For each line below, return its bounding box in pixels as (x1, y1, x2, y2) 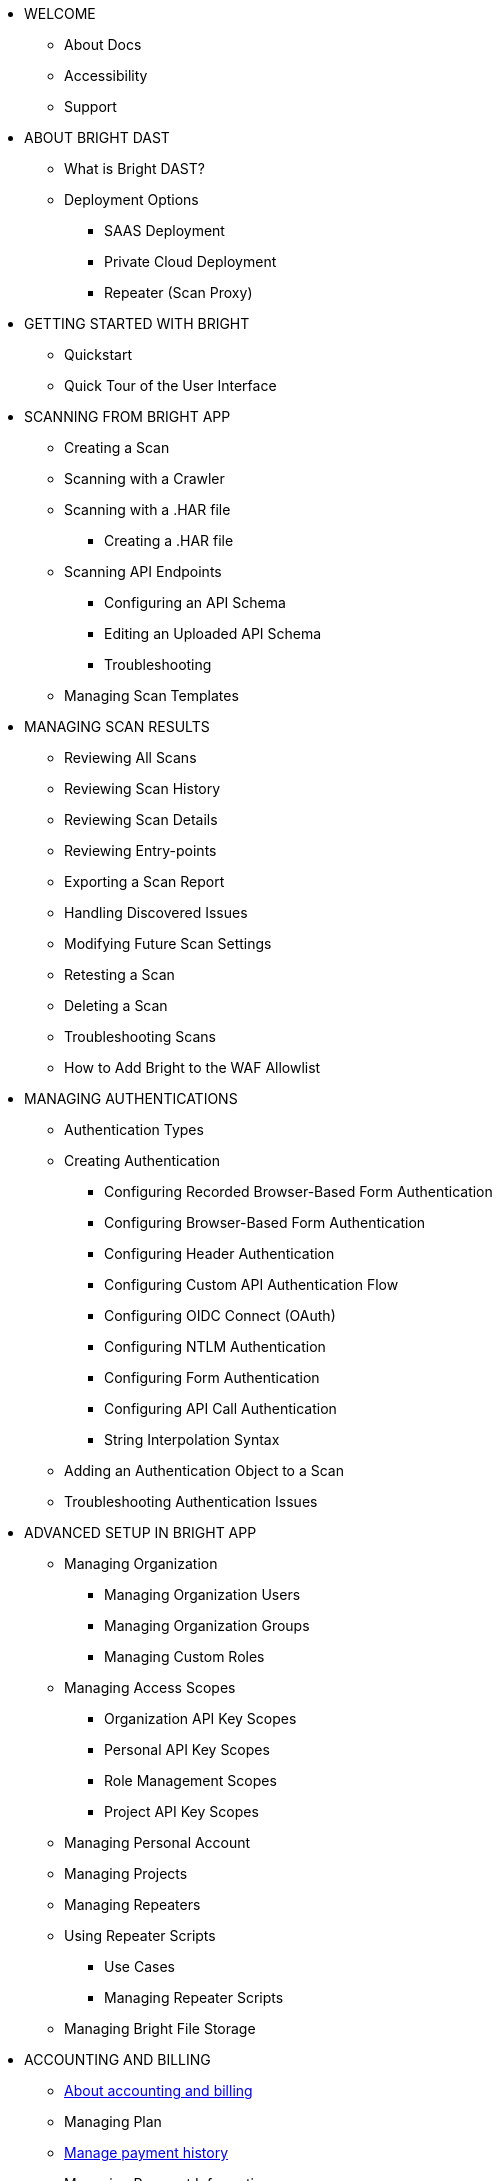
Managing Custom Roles (104, 1648, 265, 1665)
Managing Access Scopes (64, 1679, 236, 1696)
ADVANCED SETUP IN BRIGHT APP (24, 1524, 257, 1541)
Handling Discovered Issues (64, 904, 248, 921)
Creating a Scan (64, 439, 170, 456)
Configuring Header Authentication (104, 1245, 335, 1262)
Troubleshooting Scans (64, 1028, 216, 1045)
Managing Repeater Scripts (104, 1989, 284, 2006)
